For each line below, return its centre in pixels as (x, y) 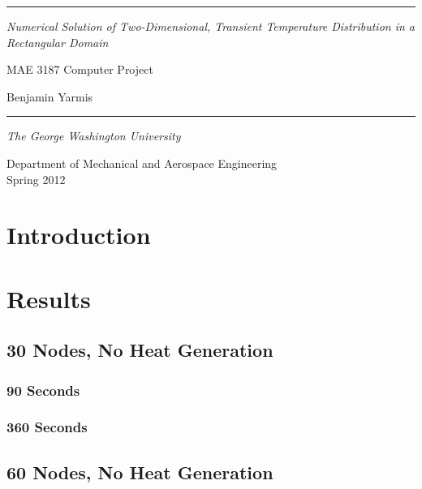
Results (49, 298)
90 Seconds (43, 390)
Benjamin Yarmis (50, 96)
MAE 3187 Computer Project (80, 69)
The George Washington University (94, 136)
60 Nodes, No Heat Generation (140, 472)
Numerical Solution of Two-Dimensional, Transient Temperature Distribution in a (211, 26)
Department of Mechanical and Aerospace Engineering (142, 163)
